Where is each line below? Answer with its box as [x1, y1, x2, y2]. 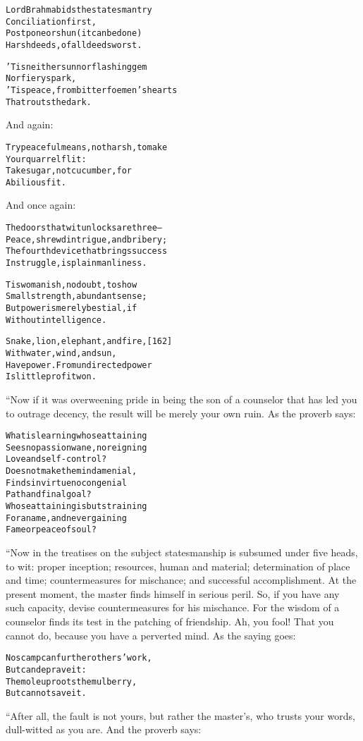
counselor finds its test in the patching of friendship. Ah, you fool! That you [6, 614, 334, 628]
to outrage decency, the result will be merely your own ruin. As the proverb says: [6, 405, 356, 420]
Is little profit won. [6, 372, 97, 382]
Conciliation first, [6, 16, 97, 27]
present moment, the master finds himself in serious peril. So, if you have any [6, 586, 340, 601]
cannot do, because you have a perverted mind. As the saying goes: [6, 627, 296, 642]
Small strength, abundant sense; [6, 291, 147, 302]
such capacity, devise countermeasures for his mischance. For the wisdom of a [6, 600, 340, 615]
